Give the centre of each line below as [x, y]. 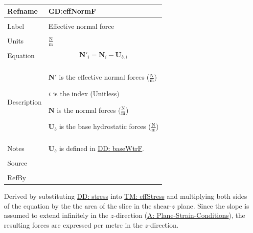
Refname [23, 11]
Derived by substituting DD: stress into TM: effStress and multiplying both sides [126, 196]
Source [17, 162]
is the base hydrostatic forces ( [105, 126]
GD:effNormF [72, 11]
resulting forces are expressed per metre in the [73, 224]
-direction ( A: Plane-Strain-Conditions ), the [179, 215]
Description [24, 101]
